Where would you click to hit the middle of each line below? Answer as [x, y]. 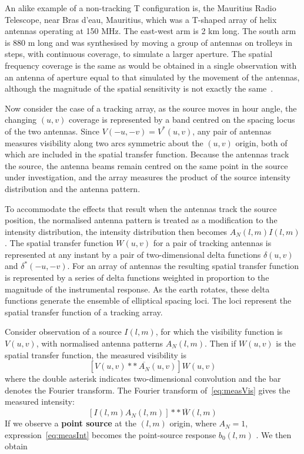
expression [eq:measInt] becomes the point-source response [111, 434]
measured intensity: [40, 401]
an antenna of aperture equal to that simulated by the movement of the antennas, [152, 77]
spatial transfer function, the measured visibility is [96, 354]
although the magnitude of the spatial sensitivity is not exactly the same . [139, 88]
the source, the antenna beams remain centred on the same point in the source [146, 165]
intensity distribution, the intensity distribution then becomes [116, 231]
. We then [274, 434]
